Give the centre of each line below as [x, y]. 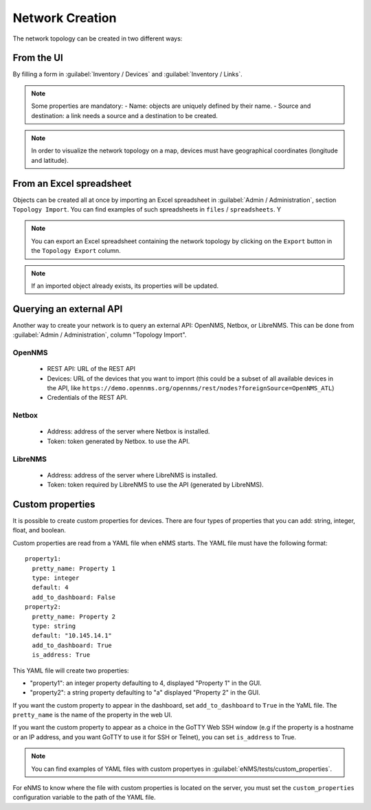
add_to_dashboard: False [74, 597]
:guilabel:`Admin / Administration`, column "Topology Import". [100, 335]
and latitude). [50, 160]
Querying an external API [68, 309]
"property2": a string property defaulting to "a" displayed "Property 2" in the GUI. [145, 693]
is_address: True [61, 655]
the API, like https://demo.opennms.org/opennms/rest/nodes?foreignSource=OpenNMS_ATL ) [191, 388]
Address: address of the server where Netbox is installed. [128, 431]
